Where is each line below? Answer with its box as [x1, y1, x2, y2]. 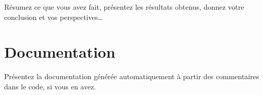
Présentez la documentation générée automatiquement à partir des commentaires [4, 71, 259, 82]
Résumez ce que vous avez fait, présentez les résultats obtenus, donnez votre [4, 2, 244, 12]
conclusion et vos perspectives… [4, 11, 103, 22]
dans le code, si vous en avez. [4, 81, 96, 91]
